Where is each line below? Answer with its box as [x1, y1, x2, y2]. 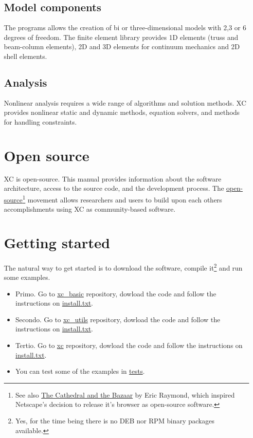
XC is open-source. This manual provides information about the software [4, 173, 221, 183]
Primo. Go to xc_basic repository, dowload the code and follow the [15, 288, 217, 298]
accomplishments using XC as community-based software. [4, 204, 176, 214]
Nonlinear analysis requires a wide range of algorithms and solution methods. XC [4, 97, 247, 108]
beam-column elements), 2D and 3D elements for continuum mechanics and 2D [4, 41, 240, 52]
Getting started [4, 232, 110, 252]
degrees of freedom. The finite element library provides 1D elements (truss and [4, 32, 238, 42]
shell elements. [4, 51, 47, 61]
